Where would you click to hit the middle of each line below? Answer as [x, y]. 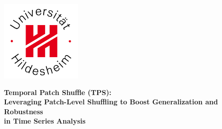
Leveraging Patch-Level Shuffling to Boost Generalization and [111, 102]
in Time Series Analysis [45, 121]
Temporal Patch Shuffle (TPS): [58, 92]
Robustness [24, 111]
